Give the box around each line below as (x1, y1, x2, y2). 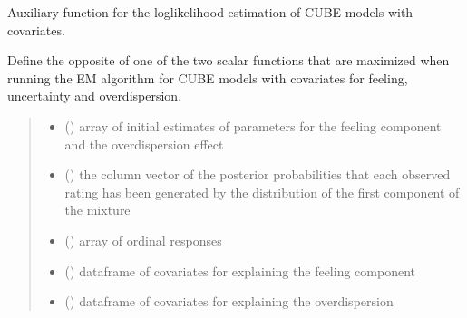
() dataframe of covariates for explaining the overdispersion (64, 292, 394, 311)
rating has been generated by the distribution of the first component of (64, 182, 460, 201)
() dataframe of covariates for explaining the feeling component (64, 261, 415, 280)
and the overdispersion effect (64, 134, 224, 153)
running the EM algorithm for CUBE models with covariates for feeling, (7, 68, 408, 87)
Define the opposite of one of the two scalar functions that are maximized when (7, 51, 450, 70)
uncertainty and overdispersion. (7, 86, 182, 105)
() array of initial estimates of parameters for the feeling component (64, 116, 442, 135)
